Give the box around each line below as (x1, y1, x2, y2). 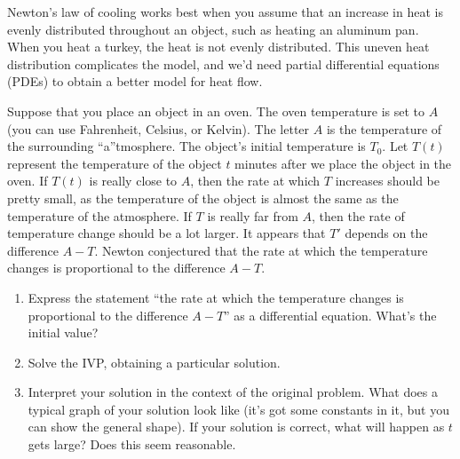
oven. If (7, 171, 48, 190)
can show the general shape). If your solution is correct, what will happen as (28, 417, 445, 436)
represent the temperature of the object (7, 154, 222, 172)
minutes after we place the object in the (234, 154, 452, 172)
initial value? (28, 323, 99, 342)
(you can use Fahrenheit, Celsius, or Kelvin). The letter (7, 119, 310, 138)
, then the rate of (312, 206, 405, 225)
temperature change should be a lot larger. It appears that (7, 224, 326, 242)
